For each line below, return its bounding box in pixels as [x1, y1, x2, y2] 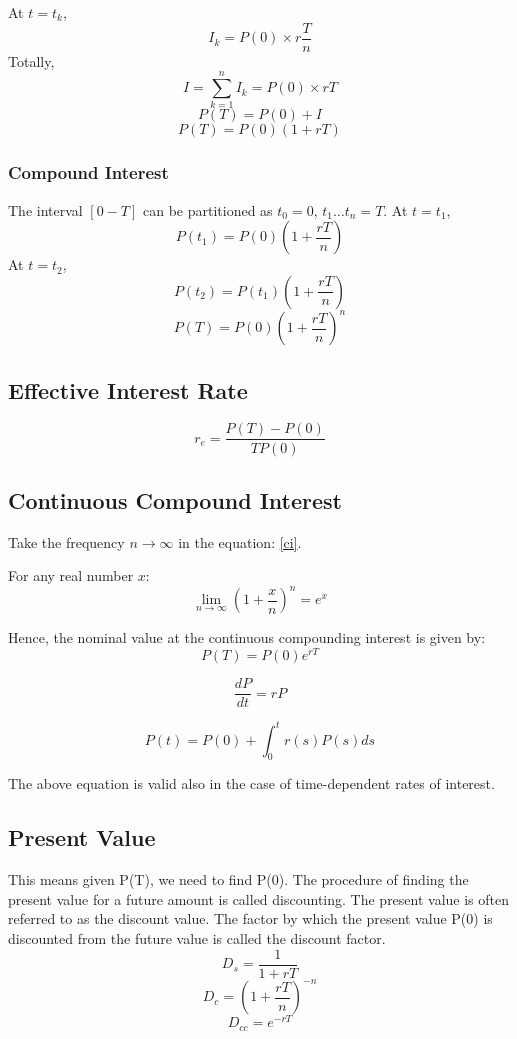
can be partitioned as [143, 199, 273, 220]
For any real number [8, 565, 134, 586]
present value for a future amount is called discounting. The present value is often [8, 888, 510, 909]
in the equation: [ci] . [178, 531, 302, 552]
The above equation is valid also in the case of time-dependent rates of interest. [8, 773, 495, 794]
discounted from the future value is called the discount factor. [8, 928, 386, 949]
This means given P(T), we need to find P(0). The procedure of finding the [8, 869, 469, 890]
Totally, [8, 50, 55, 71]
